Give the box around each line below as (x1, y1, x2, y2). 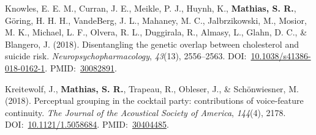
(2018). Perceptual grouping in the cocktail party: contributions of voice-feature (5, 94, 304, 107)
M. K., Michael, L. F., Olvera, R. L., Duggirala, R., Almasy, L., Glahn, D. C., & (5, 26, 307, 38)
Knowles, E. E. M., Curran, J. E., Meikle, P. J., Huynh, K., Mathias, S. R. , (5, 2, 296, 14)
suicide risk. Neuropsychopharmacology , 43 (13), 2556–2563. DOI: (5, 49, 247, 62)
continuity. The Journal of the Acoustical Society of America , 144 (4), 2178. (5, 106, 286, 119)
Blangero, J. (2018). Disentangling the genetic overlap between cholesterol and (5, 37, 299, 50)
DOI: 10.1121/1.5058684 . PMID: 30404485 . (5, 118, 169, 131)
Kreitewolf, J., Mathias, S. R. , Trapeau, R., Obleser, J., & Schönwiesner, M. (5, 82, 299, 95)
